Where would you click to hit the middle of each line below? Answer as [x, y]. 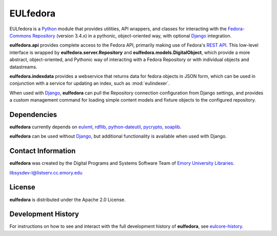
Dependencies [33, 115]
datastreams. [23, 67]
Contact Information [43, 151]
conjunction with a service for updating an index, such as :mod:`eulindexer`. [90, 83]
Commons [21, 35]
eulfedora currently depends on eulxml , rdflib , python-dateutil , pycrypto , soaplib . [95, 127]
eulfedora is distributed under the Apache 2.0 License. [67, 200]
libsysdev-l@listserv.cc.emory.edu [46, 172]
